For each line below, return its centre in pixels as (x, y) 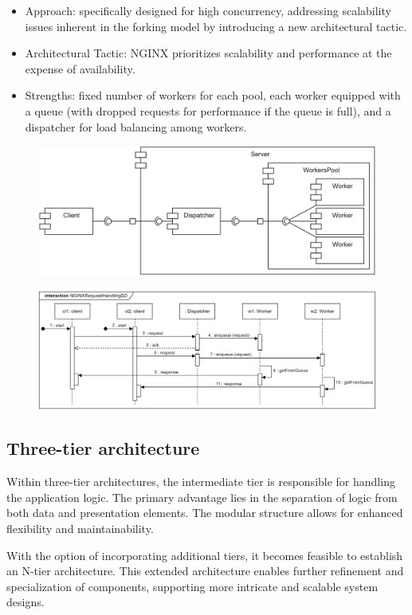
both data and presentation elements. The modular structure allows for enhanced (205, 513)
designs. (26, 602)
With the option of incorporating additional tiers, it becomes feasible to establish (205, 555)
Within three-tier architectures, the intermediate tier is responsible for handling (201, 482)
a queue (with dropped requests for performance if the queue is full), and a (208, 110)
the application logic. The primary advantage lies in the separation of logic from (202, 497)
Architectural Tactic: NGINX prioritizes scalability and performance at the (208, 53)
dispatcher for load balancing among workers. (136, 126)
